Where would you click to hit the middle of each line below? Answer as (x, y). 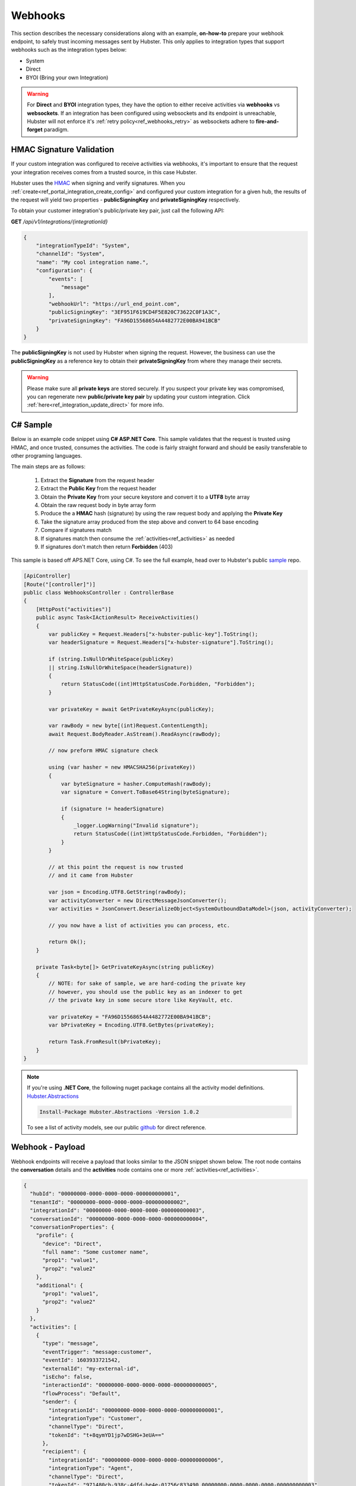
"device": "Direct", (72, 1243)
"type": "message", (71, 1344)
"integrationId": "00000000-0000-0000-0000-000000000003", (117, 1210)
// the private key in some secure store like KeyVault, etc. (141, 1000)
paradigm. (56, 130)
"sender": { (60, 1402)
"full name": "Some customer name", (96, 1252)
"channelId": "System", (70, 254)
